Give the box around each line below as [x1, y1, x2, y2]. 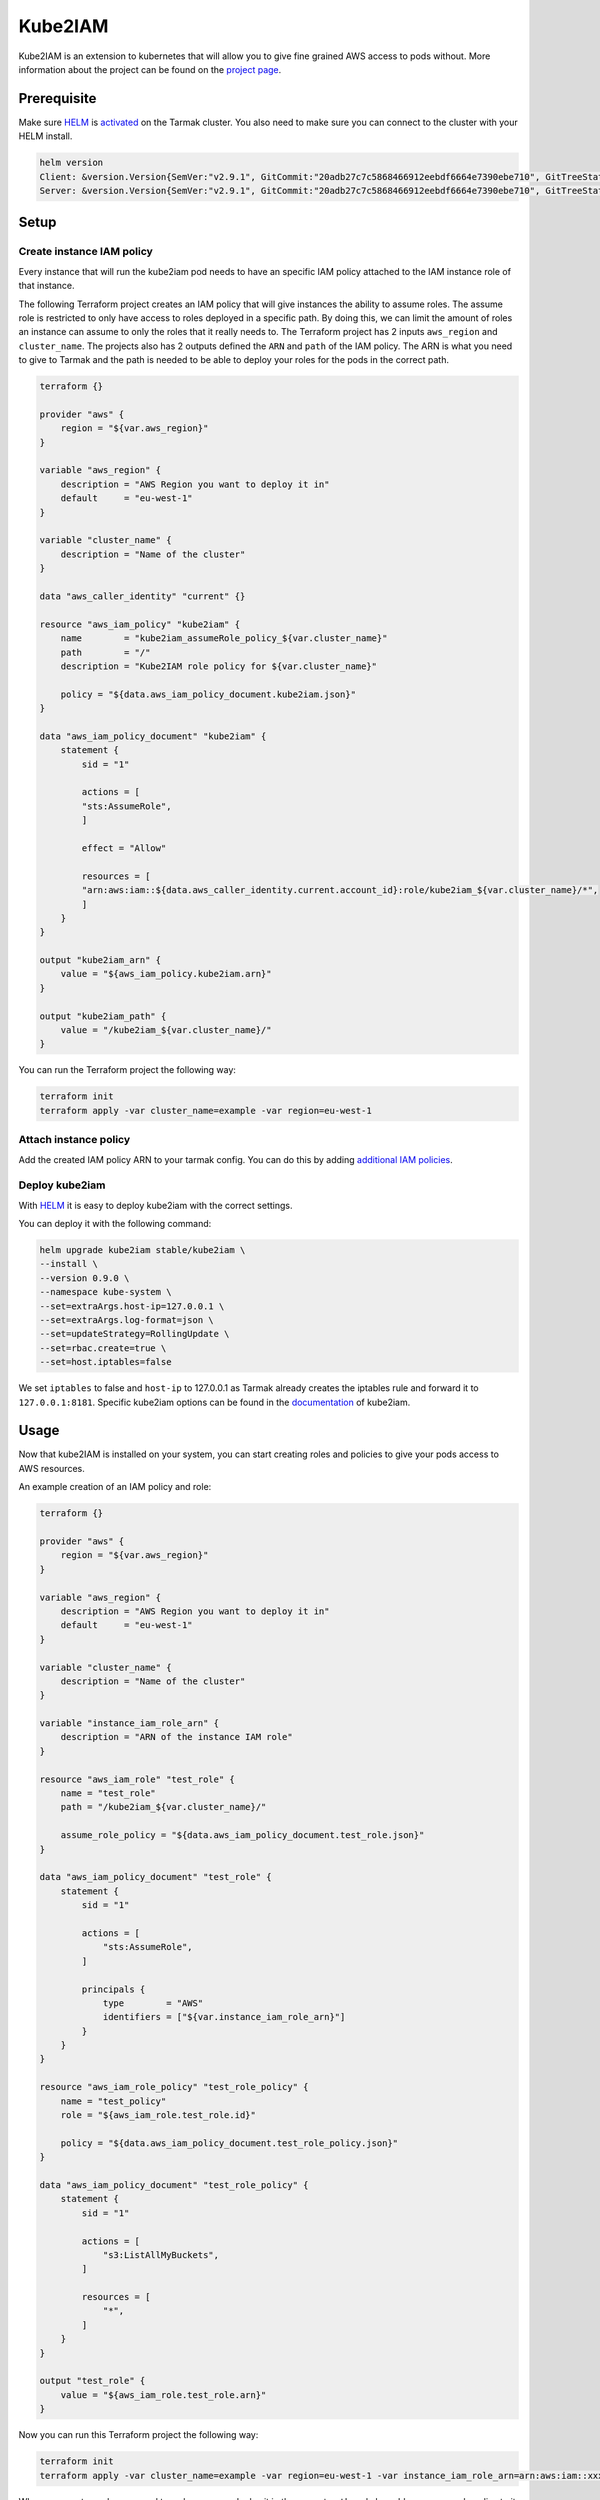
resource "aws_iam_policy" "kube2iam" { [39, 618, 240, 630]
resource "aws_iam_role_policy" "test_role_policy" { [39, 2081, 309, 2093]
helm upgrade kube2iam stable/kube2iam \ [39, 1245, 246, 1256]
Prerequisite [18, 90, 97, 107]
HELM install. [18, 130, 73, 142]
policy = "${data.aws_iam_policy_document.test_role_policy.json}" [60, 2137, 399, 2149]
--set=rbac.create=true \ [39, 1342, 167, 1354]
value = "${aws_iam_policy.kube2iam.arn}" [60, 968, 272, 980]
